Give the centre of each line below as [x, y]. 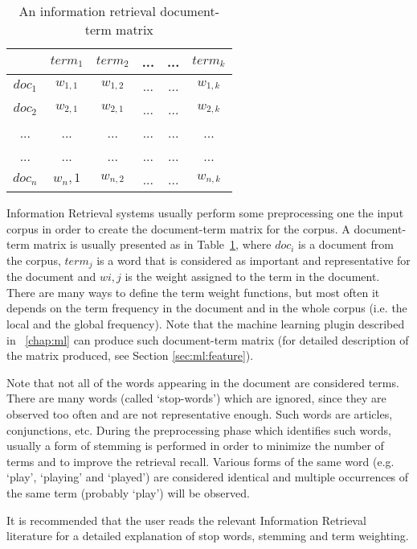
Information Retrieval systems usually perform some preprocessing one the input [205, 213]
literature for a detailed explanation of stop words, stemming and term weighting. [208, 536]
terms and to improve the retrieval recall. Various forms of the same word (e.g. [200, 461]
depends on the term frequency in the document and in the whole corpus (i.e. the [207, 308]
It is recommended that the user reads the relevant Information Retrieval [186, 520]
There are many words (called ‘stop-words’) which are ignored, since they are [196, 398]
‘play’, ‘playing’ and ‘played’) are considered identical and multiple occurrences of [208, 477]
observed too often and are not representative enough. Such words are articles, [200, 413]
